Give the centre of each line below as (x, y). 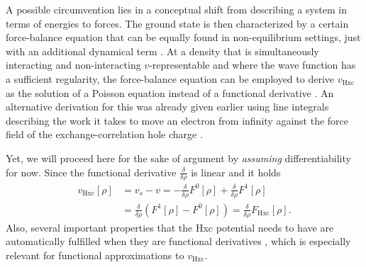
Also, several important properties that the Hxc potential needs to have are (170, 227)
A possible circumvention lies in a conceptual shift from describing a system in (176, 9)
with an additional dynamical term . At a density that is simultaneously (162, 51)
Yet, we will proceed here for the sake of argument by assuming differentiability (178, 158)
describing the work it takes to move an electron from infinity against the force (177, 120)
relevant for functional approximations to (95, 255)
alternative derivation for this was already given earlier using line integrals (167, 107)
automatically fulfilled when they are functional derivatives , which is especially (178, 241)
